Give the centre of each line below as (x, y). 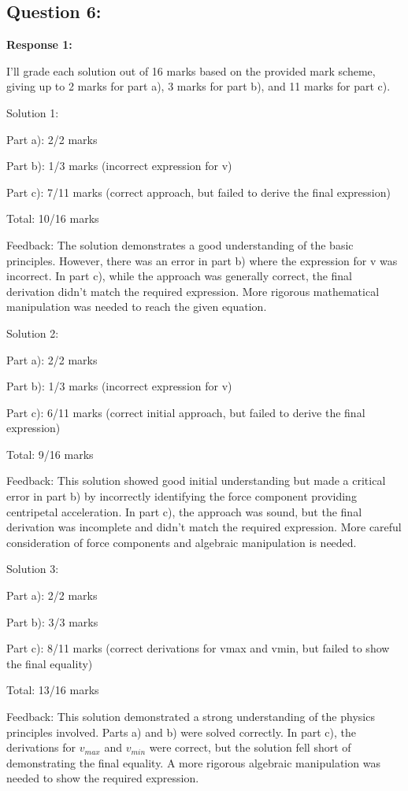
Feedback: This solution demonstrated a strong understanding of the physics (191, 717)
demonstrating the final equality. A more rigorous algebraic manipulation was (193, 762)
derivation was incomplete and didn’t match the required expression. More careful (204, 527)
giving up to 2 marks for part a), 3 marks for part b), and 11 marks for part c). (198, 86)
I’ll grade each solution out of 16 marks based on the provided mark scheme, (191, 70)
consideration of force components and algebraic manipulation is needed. (182, 542)
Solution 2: (33, 333)
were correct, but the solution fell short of (250, 747)
